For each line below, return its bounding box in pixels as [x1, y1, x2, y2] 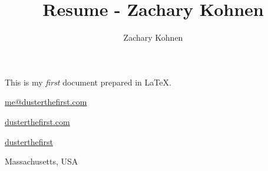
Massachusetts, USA [5, 155, 78, 167]
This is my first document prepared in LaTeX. [5, 75, 171, 88]
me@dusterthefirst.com [5, 96, 87, 108]
